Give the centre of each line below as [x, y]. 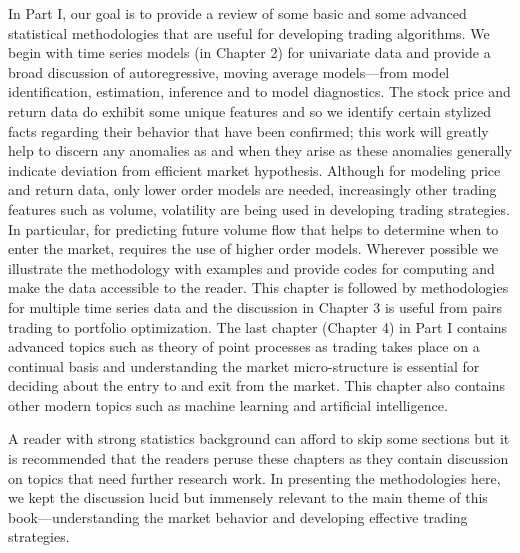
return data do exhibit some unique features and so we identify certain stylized [250, 110]
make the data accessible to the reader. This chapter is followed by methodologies [258, 287]
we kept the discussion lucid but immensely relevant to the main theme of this [248, 497]
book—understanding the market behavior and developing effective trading [238, 516]
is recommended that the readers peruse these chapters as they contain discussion [258, 458]
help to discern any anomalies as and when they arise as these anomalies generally [260, 150]
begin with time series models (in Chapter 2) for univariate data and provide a [249, 52]
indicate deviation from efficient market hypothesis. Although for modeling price [254, 169]
